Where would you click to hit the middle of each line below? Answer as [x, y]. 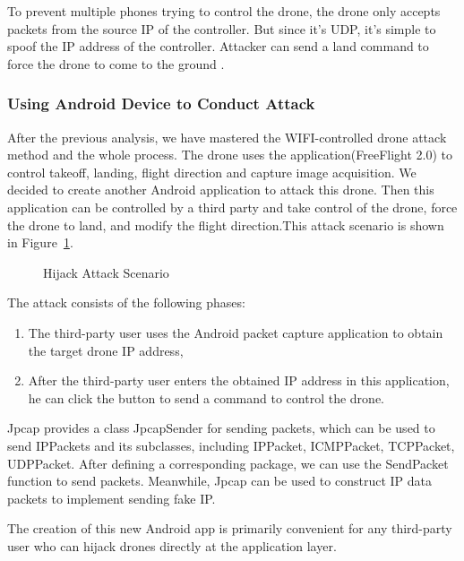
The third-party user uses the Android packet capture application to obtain [236, 332]
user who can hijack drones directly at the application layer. [172, 545]
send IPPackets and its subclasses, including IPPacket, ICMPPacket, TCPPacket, [231, 445]
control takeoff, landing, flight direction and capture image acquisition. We [212, 172]
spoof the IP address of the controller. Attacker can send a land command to [218, 46]
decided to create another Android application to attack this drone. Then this [221, 190]
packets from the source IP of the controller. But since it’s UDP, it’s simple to [222, 28]
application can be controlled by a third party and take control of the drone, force [232, 207]
